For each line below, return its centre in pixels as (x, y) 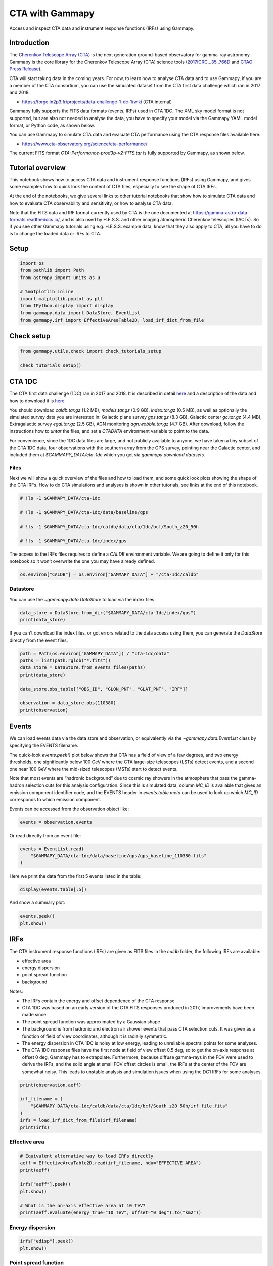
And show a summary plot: (37, 903)
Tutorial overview (37, 167)
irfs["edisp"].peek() (47, 1241)
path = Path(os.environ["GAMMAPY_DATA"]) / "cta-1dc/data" (95, 654)
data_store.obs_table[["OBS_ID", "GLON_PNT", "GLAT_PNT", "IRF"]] (104, 689)
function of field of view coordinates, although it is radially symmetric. (95, 1036)
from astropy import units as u (60, 278)
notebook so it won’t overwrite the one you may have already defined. (82, 561)
